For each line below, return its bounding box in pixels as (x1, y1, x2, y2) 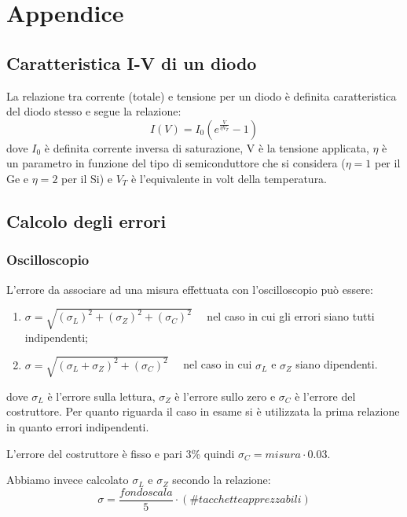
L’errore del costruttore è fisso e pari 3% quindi (6, 445, 235, 461)
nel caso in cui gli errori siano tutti (207, 308, 375, 324)
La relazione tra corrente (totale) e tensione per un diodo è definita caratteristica (6, 87, 397, 104)
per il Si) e (61, 170, 113, 186)
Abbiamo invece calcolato (6, 471, 129, 488)
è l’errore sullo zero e (174, 387, 276, 404)
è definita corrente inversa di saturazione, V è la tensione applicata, (44, 139, 369, 156)
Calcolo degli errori (6, 208, 167, 233)
